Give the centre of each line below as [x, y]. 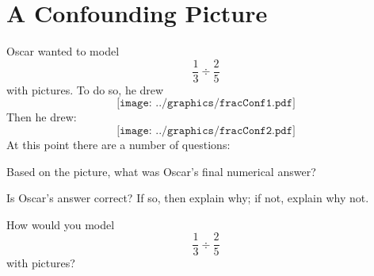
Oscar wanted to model [63, 51]
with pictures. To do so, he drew [85, 89]
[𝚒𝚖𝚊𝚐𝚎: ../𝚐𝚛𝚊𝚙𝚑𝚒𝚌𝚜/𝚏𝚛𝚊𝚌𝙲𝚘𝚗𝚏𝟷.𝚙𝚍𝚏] [206, 103]
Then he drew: [42, 117]
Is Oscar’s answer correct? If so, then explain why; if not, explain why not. [188, 198]
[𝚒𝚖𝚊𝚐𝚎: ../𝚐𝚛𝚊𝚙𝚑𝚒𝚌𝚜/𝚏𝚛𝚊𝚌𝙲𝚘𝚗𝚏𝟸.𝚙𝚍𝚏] [206, 130]
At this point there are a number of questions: [118, 144]
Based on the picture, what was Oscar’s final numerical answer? [161, 171]
